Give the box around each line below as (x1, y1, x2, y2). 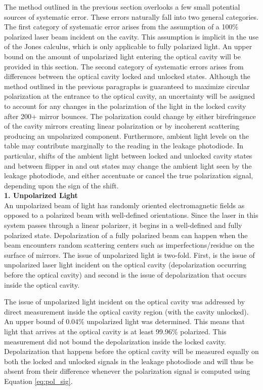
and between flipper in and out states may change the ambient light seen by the (4, 160, 252, 171)
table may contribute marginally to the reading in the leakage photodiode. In (4, 140, 244, 151)
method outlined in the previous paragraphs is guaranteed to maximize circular (4, 81, 250, 91)
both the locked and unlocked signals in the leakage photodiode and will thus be (4, 356, 253, 366)
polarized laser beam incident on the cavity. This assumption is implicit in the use (4, 31, 258, 42)
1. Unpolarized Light (4, 190, 78, 201)
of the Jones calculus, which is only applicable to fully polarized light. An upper (4, 41, 252, 52)
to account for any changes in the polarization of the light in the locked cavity (4, 100, 246, 111)
